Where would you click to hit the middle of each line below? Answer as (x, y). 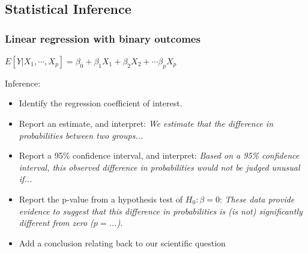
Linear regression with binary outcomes (103, 38)
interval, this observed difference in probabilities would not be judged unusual (159, 167)
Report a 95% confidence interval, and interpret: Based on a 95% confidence (159, 155)
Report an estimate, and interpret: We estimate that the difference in (146, 123)
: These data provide (257, 199)
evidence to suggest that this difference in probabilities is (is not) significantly (161, 211)
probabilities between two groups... (81, 135)
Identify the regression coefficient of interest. (101, 103)
